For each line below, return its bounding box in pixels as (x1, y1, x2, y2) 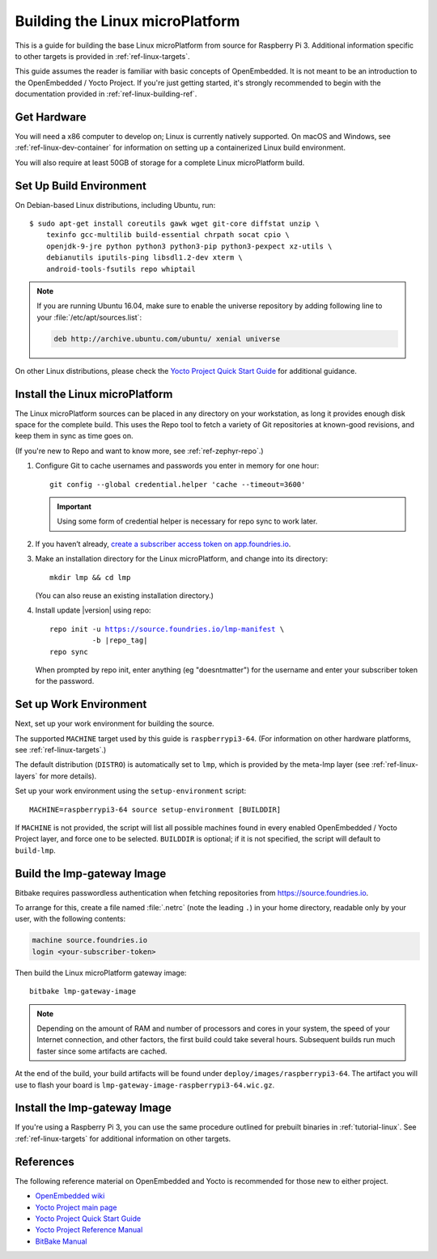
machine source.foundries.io (32, 935, 148, 945)
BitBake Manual (35, 1236, 87, 1246)
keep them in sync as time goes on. (15, 431, 134, 441)
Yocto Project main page (35, 1202, 117, 1212)
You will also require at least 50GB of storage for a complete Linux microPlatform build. (15, 158, 305, 167)
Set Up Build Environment (15, 179, 147, 193)
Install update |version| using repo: (35, 605, 151, 615)
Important (57, 502, 92, 511)
